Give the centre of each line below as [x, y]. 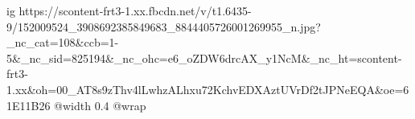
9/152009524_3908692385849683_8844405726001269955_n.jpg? [164, 26]
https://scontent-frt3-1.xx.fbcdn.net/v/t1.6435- [135, 10]
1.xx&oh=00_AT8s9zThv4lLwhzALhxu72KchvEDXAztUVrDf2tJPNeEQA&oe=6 [208, 89]
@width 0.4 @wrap [100, 105]
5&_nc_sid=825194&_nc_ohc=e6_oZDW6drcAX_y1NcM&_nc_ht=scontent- [204, 57]
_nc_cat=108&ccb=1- [63, 42]
